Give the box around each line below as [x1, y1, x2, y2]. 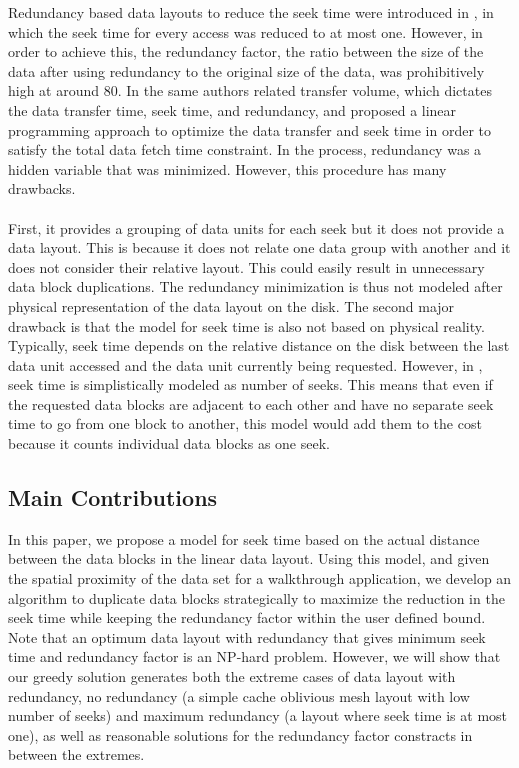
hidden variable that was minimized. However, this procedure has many [8, 158, 447, 179]
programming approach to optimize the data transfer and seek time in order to [8, 119, 492, 140]
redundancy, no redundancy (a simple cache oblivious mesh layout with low [8, 685, 470, 706]
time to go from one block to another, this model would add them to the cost [8, 413, 482, 434]
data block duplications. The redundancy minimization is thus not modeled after [8, 276, 503, 297]
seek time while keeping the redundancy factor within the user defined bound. [8, 607, 486, 628]
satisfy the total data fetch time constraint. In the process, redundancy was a [8, 139, 482, 160]
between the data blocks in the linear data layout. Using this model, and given [8, 548, 490, 569]
